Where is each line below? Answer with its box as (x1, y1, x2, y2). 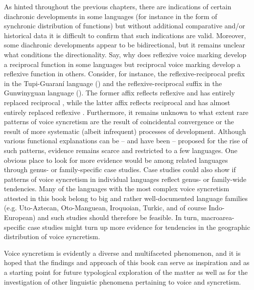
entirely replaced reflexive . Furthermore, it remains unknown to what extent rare (4, 107, 249, 117)
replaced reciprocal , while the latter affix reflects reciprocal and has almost (4, 97, 231, 107)
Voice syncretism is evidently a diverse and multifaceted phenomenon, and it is (4, 247, 241, 258)
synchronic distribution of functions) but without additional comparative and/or (4, 21, 245, 31)
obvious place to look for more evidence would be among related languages (4, 155, 228, 165)
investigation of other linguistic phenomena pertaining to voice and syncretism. (4, 276, 241, 287)
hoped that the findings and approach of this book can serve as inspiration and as (4, 257, 250, 268)
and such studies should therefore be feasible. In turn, (38, 212, 199, 223)
